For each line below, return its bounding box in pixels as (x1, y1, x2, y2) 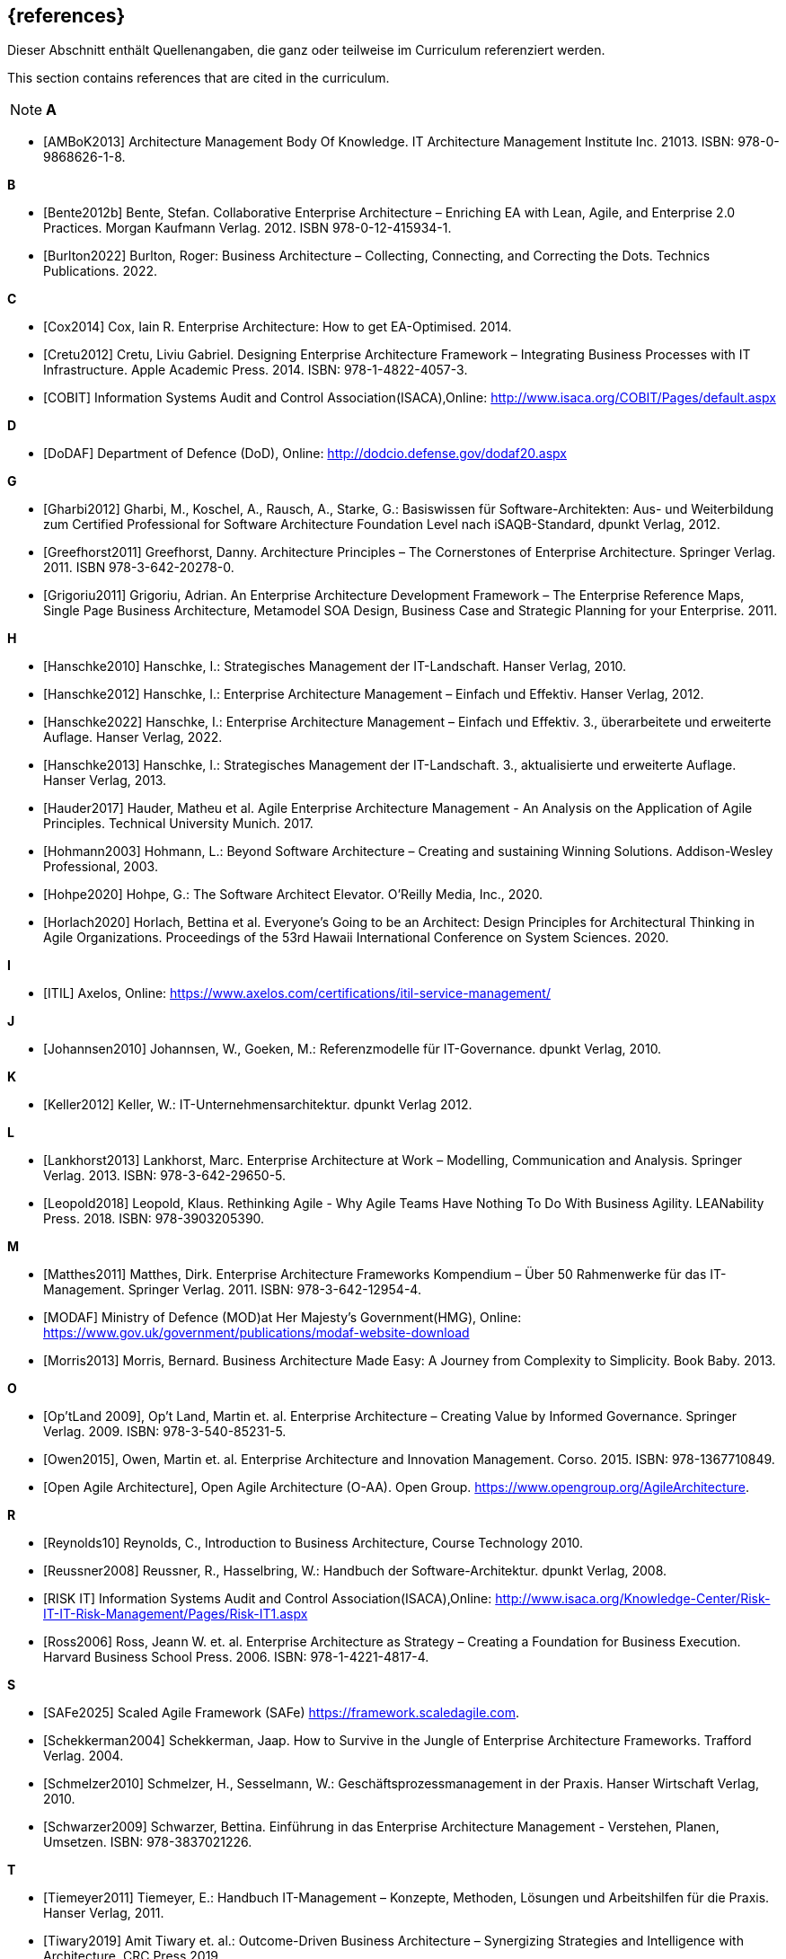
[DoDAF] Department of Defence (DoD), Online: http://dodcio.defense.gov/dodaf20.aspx (43, 446, 567, 462)
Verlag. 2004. (43, 1748, 124, 1764)
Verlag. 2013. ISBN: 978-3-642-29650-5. (43, 1168, 287, 1184)
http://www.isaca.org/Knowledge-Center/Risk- (495, 1591, 771, 1607)
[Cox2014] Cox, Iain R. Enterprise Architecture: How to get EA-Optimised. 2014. (43, 319, 512, 335)
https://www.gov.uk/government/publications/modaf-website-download (43, 1325, 470, 1341)
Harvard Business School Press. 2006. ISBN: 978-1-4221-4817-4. (43, 1649, 429, 1665)
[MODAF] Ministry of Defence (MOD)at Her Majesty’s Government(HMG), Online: (43, 1310, 522, 1326)
